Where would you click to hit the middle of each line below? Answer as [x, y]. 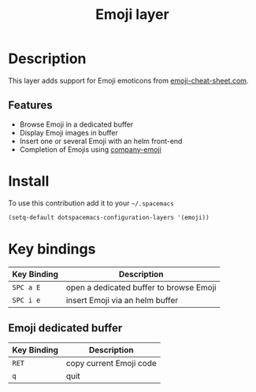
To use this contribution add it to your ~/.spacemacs [91, 203]
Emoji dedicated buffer [65, 328]
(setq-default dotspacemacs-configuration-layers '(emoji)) [109, 217]
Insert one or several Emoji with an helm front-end [101, 141]
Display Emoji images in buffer [69, 132]
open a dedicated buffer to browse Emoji [141, 287]
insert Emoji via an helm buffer [122, 300]
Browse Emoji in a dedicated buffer [76, 124]
